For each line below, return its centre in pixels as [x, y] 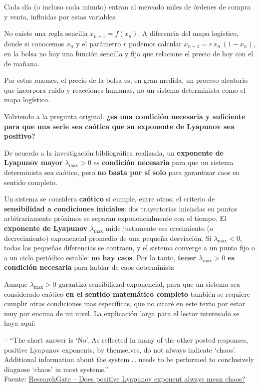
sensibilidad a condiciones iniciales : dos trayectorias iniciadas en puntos [121, 208]
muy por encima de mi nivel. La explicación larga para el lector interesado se [122, 313]
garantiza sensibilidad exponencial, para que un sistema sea [149, 284]
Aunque [16, 284]
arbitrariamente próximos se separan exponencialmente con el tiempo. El [115, 218]
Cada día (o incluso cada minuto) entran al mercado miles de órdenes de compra [128, 6]
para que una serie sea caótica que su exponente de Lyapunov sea [119, 126]
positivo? [20, 136]
